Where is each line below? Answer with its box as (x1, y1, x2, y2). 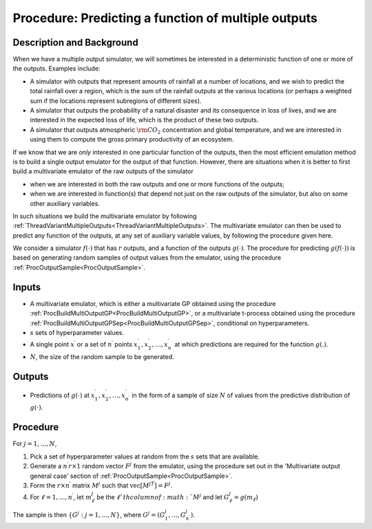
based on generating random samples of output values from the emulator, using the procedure (12, 253, 282, 262)
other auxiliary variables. (30, 199, 100, 207)
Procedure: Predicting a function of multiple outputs (12, 10, 318, 26)
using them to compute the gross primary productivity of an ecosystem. (30, 135, 234, 144)
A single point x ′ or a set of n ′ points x (30, 339, 138, 349)
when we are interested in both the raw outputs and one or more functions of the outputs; (30, 180, 285, 188)
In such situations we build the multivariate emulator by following (12, 211, 197, 220)
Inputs (12, 281, 41, 293)
